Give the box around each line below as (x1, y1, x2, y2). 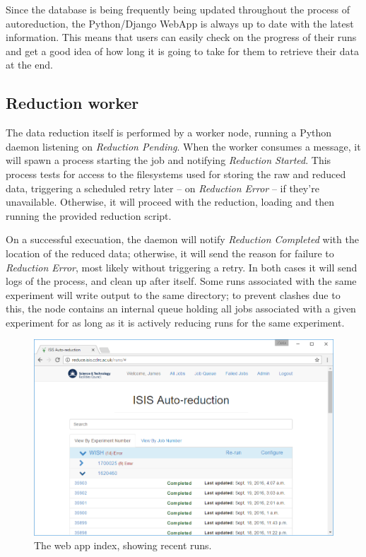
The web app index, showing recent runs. (34, 538, 212, 553)
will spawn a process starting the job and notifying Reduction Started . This (6, 153, 331, 168)
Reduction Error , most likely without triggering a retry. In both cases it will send (6, 259, 358, 274)
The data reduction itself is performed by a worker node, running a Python (6, 125, 332, 140)
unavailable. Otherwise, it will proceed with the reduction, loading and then (6, 194, 334, 209)
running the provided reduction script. (6, 208, 172, 223)
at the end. (6, 57, 53, 72)
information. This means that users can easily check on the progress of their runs (6, 30, 357, 45)
